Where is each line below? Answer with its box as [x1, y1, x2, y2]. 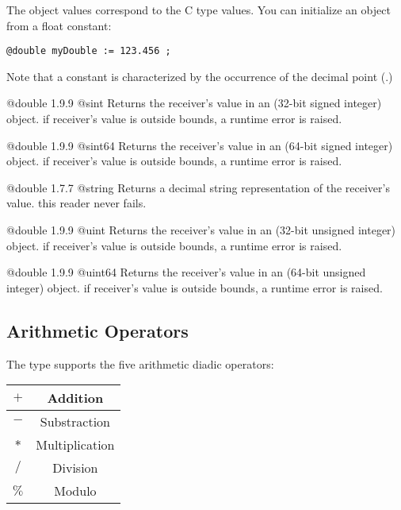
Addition [47, 388, 104, 408]
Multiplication [36, 435, 115, 454]
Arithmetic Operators [6, 318, 189, 342]
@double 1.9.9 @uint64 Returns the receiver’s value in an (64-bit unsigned [6, 264, 366, 280]
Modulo [54, 481, 97, 500]
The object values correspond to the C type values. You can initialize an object [6, 2, 391, 17]
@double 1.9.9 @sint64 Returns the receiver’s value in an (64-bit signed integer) [6, 137, 393, 153]
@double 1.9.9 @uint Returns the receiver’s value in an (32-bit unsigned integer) [6, 222, 396, 238]
